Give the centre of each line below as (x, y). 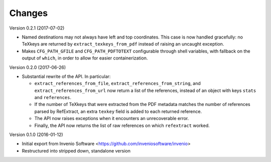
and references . (53, 97)
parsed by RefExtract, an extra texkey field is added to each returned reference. (118, 111)
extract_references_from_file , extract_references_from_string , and (117, 83)
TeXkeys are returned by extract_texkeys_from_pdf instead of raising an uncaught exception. (123, 44)
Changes (28, 13)
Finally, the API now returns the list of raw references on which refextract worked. (122, 125)
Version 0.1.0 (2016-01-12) (36, 134)
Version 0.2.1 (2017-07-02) (37, 28)
